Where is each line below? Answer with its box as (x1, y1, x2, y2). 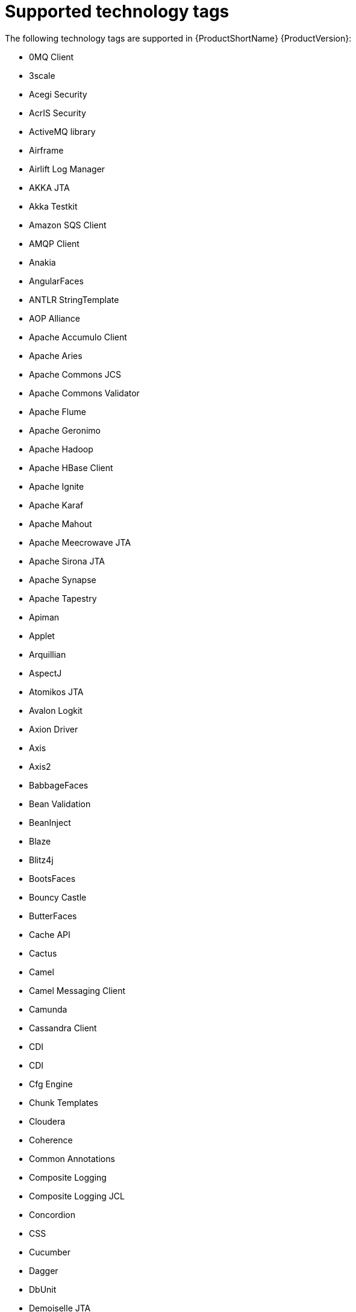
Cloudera (29, 1116, 66, 1126)
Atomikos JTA (29, 686, 84, 697)
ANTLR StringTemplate (29, 294, 119, 305)
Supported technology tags (5, 1, 230, 22)
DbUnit (29, 1284, 57, 1295)
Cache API (29, 929, 70, 940)
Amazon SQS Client (29, 219, 107, 230)
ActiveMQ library (29, 126, 96, 137)
